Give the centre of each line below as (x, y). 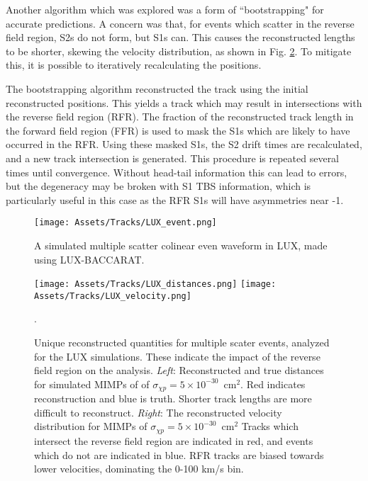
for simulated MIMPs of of (92, 384)
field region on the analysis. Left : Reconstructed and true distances (179, 370)
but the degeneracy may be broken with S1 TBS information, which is (158, 186)
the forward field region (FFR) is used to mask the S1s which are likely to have (178, 130)
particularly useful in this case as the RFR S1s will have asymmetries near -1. (175, 199)
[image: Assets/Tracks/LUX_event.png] (126, 223)
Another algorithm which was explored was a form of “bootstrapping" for (165, 9)
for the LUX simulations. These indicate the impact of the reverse (177, 356)
